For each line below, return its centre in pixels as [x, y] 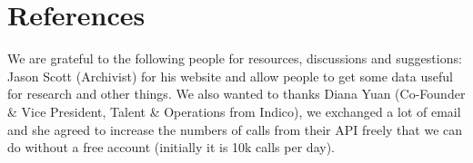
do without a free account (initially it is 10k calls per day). [171, 147]
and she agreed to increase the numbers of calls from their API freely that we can [235, 129]
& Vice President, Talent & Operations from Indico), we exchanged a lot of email [234, 111]
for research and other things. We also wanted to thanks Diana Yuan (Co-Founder [236, 94]
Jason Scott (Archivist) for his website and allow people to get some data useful [230, 76]
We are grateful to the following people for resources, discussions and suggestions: [235, 58]
